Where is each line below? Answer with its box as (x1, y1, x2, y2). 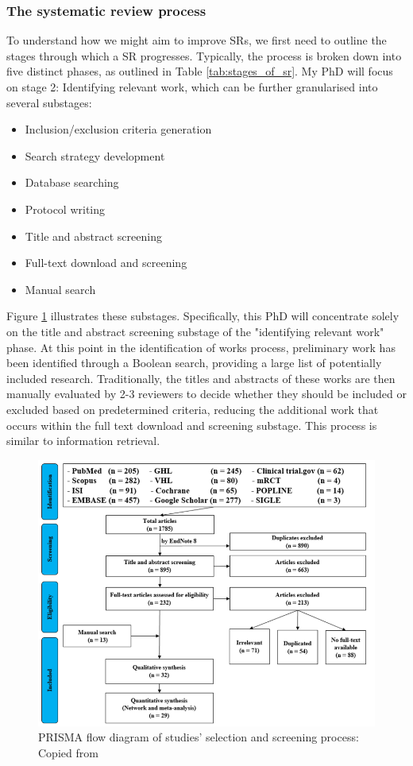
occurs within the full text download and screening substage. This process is (6, 416, 377, 433)
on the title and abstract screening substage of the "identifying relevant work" (6, 323, 384, 339)
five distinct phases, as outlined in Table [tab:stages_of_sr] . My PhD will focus (6, 63, 393, 79)
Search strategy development (25, 147, 165, 164)
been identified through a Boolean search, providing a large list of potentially (6, 354, 382, 371)
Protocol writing (25, 200, 106, 217)
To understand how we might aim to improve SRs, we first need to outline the (6, 32, 387, 48)
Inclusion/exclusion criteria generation (25, 121, 212, 137)
